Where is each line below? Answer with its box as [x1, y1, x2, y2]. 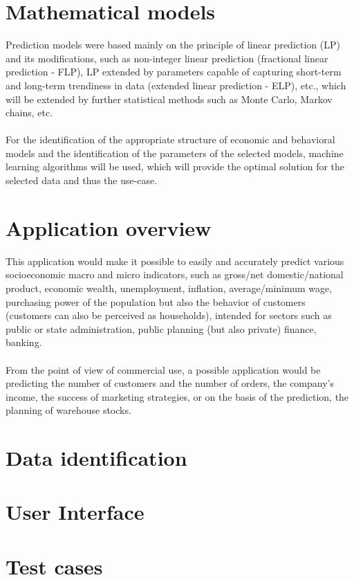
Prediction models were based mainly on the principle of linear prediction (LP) [6, 37, 340, 52]
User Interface [6, 498, 145, 526]
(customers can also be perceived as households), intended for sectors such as [6, 308, 332, 323]
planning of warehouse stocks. [6, 403, 131, 417]
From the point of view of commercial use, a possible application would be [6, 362, 321, 377]
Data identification [6, 444, 187, 472]
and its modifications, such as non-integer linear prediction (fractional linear [6, 51, 328, 65]
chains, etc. [6, 105, 53, 120]
